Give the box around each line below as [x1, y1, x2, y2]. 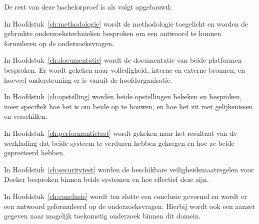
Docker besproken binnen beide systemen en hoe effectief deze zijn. [4, 174, 209, 184]
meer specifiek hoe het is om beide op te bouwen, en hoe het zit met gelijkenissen [4, 101, 253, 111]
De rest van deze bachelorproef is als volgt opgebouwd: [4, 2, 172, 12]
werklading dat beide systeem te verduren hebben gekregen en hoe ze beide [4, 137, 234, 148]
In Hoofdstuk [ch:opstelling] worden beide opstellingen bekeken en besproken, [4, 91, 242, 102]
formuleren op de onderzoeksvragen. [4, 38, 114, 48]
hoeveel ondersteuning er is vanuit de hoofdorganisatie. [4, 74, 172, 85]
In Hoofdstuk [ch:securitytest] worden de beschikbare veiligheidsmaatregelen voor [4, 164, 254, 174]
